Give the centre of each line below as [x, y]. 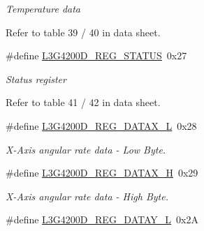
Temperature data [43, 8]
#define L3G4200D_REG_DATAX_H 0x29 [102, 173]
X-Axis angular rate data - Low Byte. [86, 149]
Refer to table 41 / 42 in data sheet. [83, 102]
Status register [36, 79]
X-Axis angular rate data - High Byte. [87, 196]
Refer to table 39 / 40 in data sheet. [83, 32]
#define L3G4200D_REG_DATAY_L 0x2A [102, 219]
